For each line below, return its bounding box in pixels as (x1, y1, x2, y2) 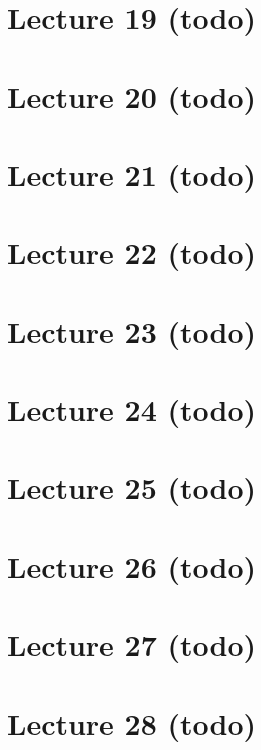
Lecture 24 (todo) (7, 389, 257, 430)
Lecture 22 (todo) (7, 232, 257, 273)
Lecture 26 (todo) (7, 545, 257, 586)
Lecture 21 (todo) (7, 153, 257, 194)
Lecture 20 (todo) (7, 75, 257, 116)
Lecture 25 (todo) (7, 467, 257, 508)
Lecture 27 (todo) (7, 624, 257, 665)
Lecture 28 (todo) (7, 702, 257, 743)
